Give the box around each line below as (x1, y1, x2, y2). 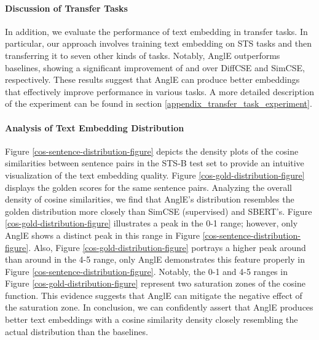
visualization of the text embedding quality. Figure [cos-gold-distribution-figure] (5, 168, 305, 181)
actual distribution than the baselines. (5, 325, 148, 338)
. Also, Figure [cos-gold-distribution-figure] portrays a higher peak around (28, 241, 306, 253)
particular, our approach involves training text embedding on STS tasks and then (5, 37, 312, 50)
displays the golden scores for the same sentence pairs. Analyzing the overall (5, 180, 292, 193)
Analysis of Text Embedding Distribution (5, 121, 184, 134)
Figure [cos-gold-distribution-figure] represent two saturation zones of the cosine (5, 277, 305, 290)
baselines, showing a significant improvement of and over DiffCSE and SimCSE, (5, 61, 305, 74)
